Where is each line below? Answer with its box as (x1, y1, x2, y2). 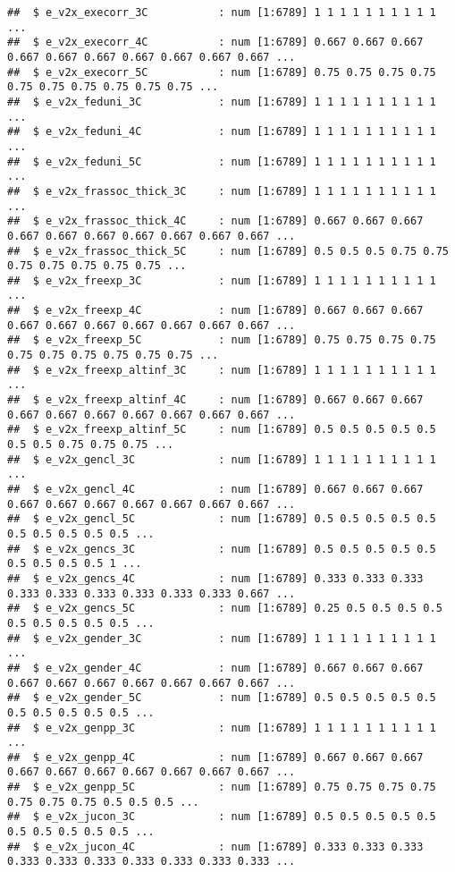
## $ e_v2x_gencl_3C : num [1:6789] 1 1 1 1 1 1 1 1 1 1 (7, 453, 436, 466)
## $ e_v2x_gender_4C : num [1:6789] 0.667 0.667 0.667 (7, 661, 424, 674)
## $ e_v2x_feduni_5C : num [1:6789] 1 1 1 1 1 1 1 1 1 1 (7, 155, 436, 168)
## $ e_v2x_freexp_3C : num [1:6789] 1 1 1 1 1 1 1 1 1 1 (7, 274, 436, 287)
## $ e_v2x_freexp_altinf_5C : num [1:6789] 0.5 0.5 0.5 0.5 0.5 (7, 423, 436, 436)
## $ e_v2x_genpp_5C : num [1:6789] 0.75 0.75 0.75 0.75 (7, 781, 436, 794)
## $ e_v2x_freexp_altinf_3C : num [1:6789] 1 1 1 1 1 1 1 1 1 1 (7, 363, 436, 377)
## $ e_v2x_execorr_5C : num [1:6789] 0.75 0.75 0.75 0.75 (7, 65, 436, 79)
